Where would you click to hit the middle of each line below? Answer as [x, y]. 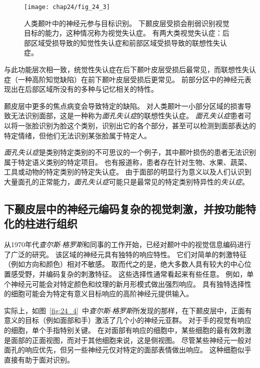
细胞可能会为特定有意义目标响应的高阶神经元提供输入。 [102, 294]
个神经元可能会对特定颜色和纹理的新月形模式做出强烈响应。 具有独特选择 [124, 284]
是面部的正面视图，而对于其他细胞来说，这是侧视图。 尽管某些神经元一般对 [128, 340]
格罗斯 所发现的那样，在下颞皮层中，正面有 [182, 310]
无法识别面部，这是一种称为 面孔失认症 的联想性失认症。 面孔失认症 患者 [127, 116]
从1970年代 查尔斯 [32, 244]
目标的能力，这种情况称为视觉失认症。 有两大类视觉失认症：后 [127, 33]
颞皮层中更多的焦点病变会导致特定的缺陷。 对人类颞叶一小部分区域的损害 [124, 106]
